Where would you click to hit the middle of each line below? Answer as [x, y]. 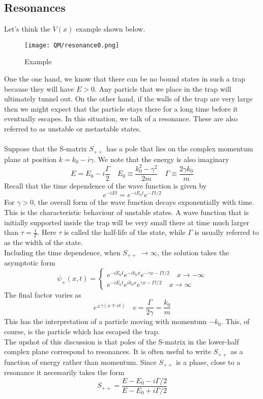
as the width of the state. [43, 242]
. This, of [235, 321]
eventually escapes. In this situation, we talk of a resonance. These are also [121, 118]
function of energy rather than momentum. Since [80, 362]
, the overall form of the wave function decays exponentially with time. [144, 202]
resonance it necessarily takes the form [64, 372]
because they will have [39, 88]
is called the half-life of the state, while [125, 232]
